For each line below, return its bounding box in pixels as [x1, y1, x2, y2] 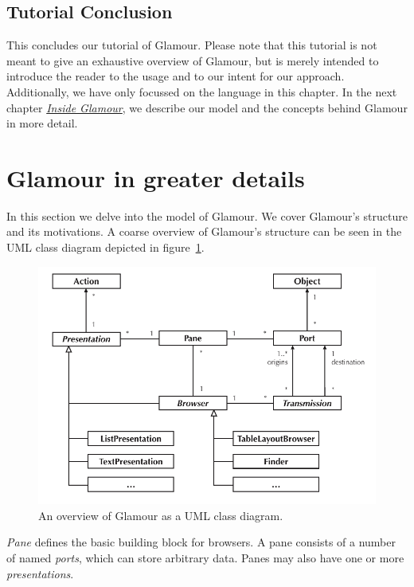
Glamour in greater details [6, 161, 305, 194]
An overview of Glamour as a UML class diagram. [38, 507, 283, 523]
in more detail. [6, 115, 78, 131]
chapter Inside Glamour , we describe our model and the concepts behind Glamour [6, 99, 408, 115]
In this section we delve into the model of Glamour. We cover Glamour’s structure [6, 207, 408, 224]
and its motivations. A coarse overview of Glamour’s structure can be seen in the [6, 223, 402, 240]
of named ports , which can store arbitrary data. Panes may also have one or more [6, 550, 404, 566]
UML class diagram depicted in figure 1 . [6, 239, 205, 256]
